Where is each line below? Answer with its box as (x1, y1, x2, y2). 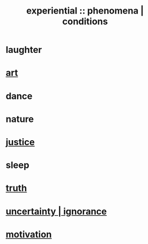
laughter (6, 44, 42, 55)
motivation (6, 228, 52, 240)
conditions (62, 16, 108, 27)
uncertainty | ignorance (6, 206, 107, 217)
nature (6, 113, 34, 125)
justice (6, 136, 35, 148)
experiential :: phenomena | (26, 5, 144, 17)
